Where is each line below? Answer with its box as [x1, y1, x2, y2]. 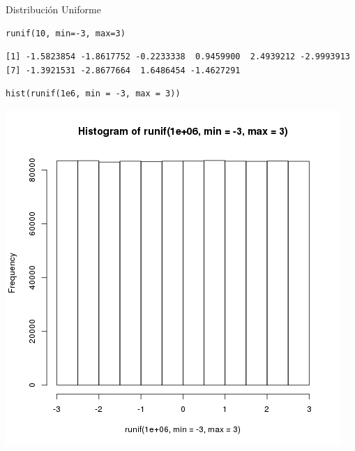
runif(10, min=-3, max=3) [6, 28, 126, 38]
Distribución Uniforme [6, 2, 101, 16]
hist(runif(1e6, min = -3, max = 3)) [6, 89, 181, 99]
